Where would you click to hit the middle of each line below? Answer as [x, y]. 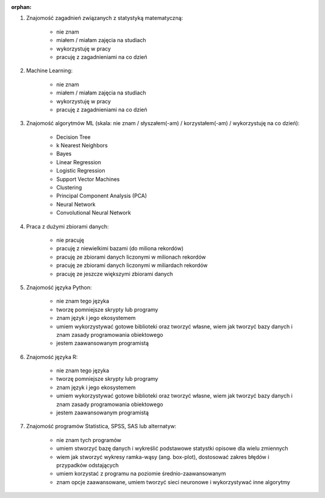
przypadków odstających [88, 465]
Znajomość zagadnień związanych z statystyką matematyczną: [105, 18]
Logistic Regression [81, 171]
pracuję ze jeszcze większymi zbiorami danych [115, 274]
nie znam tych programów [89, 440]
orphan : [21, 7]
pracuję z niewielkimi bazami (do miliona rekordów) [120, 248]
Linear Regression [79, 162]
